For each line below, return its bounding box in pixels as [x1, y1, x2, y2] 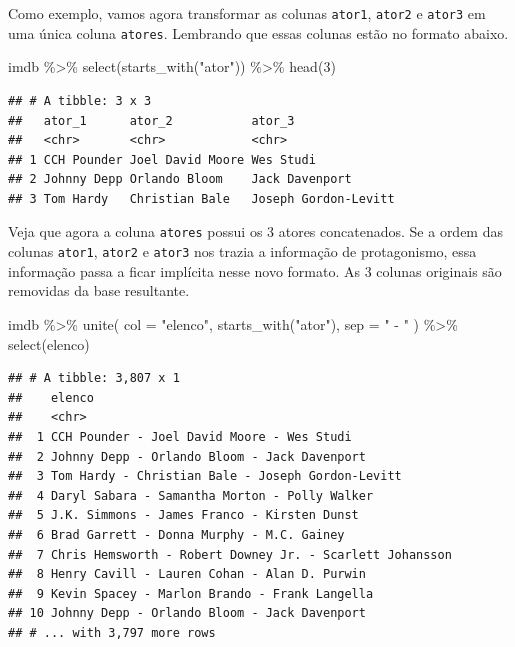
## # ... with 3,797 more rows [8, 625, 216, 640]
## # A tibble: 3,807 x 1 [8, 371, 180, 386]
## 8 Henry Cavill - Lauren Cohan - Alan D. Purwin [8, 567, 366, 582]
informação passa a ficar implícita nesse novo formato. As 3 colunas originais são [8, 260, 502, 281]
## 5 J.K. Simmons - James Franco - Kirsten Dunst [8, 508, 359, 523]
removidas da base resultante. [8, 280, 190, 301]
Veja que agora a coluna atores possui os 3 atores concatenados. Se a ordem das [8, 221, 503, 242]
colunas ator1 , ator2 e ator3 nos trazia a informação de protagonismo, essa [8, 241, 477, 262]
